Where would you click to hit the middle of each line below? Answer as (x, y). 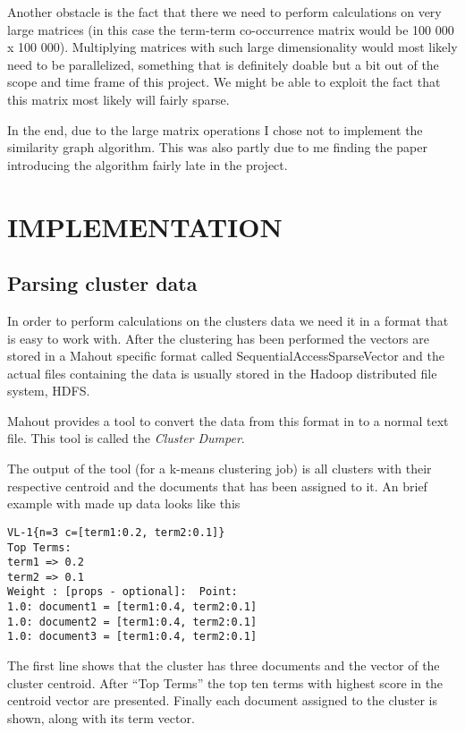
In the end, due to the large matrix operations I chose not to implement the (215, 129)
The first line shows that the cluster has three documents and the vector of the (224, 665)
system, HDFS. (49, 391)
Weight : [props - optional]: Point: (123, 592)
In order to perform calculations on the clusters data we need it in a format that (228, 320)
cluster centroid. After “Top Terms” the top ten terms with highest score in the (225, 682)
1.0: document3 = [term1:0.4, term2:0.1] (132, 637)
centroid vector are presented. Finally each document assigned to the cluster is (223, 700)
